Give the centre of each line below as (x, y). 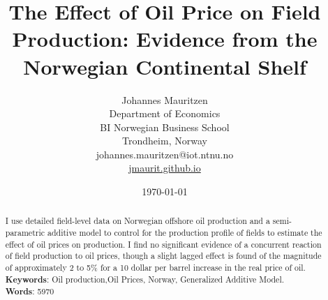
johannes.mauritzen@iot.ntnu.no (165, 154)
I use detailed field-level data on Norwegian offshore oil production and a (137, 221)
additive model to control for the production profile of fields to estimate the (185, 233)
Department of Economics (165, 113)
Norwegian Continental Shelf (165, 66)
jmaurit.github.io (165, 168)
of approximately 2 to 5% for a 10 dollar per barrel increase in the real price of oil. (155, 268)
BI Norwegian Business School (165, 127)
